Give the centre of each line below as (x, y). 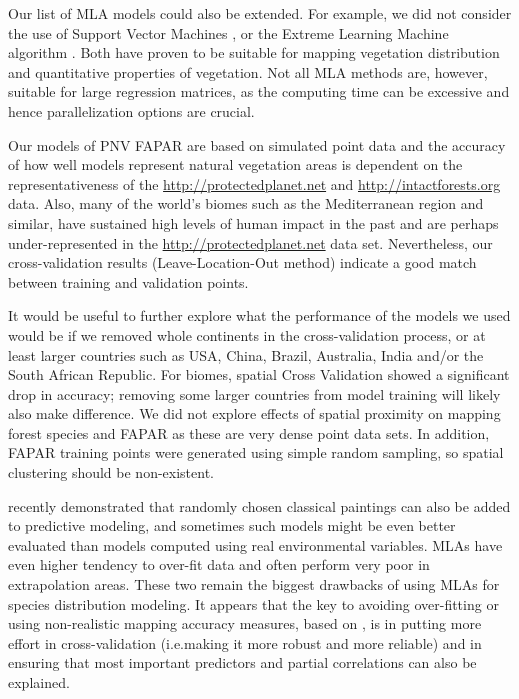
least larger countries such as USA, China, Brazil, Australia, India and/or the (246, 354)
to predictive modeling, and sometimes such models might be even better (232, 525)
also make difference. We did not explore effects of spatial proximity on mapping (254, 413)
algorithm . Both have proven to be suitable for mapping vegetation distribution (254, 52)
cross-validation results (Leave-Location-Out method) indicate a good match (242, 262)
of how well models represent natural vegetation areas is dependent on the (235, 164)
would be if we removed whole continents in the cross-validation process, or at (247, 334)
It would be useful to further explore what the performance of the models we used (259, 315)
